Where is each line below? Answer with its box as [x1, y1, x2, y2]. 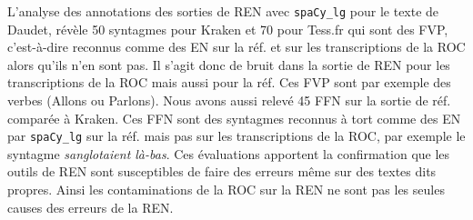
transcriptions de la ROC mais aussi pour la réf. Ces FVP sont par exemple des [7, 73, 451, 92]
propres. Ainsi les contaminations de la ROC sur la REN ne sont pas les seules [7, 180, 445, 199]
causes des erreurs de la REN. [7, 197, 174, 216]
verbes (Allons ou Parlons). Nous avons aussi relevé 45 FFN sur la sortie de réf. [7, 91, 451, 110]
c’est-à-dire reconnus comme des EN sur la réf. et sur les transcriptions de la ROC [7, 37, 466, 56]
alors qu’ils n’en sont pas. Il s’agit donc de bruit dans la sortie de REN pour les [7, 55, 450, 74]
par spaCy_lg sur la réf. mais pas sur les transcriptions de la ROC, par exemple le [7, 126, 466, 145]
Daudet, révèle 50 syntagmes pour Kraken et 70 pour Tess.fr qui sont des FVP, [7, 19, 448, 38]
